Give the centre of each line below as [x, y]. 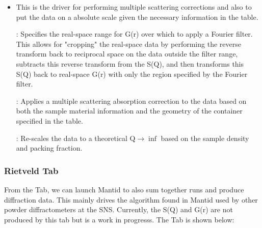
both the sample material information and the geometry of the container [129, 111]
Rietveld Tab [31, 170]
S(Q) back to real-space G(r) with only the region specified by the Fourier [132, 74]
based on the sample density [205, 138]
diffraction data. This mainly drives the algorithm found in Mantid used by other [131, 199]
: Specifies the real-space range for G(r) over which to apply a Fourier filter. [134, 34]
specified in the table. [49, 120]
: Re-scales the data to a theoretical [72, 138]
